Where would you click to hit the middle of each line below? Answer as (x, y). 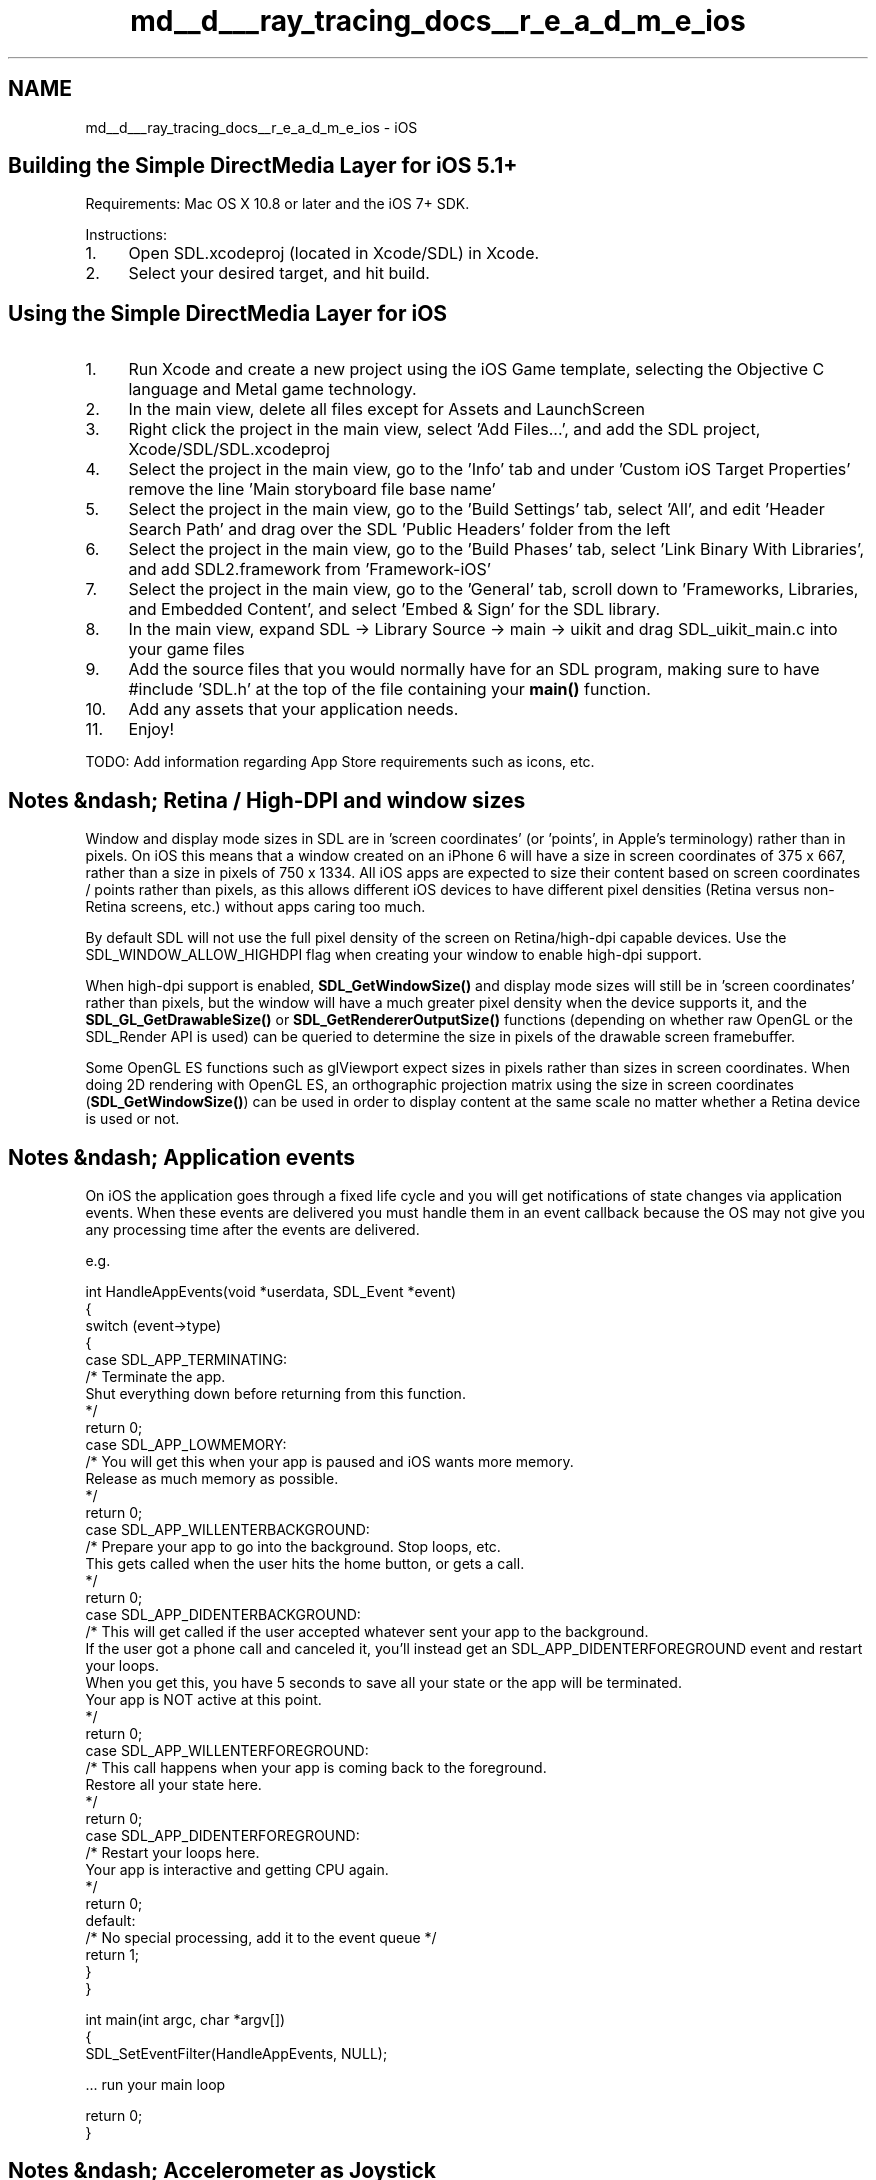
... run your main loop (155, 2084)
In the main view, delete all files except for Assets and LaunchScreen (387, 409)
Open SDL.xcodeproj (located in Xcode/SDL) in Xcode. (334, 253)
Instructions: (126, 235)
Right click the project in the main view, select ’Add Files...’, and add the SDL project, (444, 429)
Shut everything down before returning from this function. (275, 1393)
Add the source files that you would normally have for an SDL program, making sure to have (474, 669)
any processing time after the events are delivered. (252, 1229)
